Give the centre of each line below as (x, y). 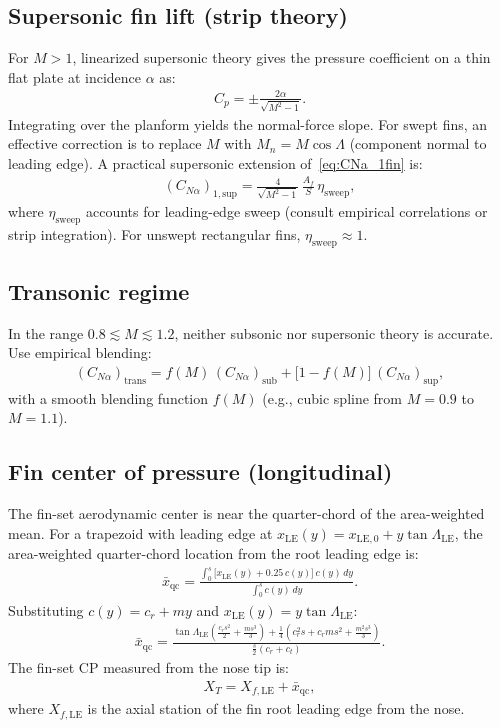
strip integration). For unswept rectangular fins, (154, 233)
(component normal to (418, 143)
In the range (46, 332)
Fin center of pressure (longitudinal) (200, 471)
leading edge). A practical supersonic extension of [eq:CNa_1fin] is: (215, 162)
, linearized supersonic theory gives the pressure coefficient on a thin (281, 57)
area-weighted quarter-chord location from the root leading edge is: (213, 553)
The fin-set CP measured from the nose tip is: (148, 667)
